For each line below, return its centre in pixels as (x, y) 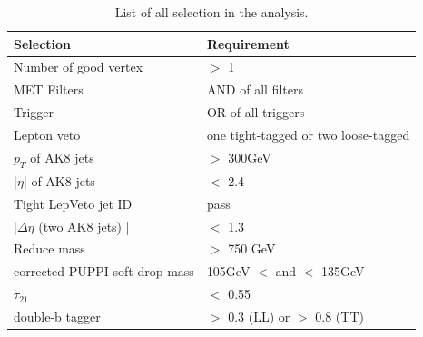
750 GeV (252, 248)
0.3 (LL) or (259, 316)
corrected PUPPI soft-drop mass (104, 271)
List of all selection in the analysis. (211, 12)
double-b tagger (57, 316)
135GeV (343, 271)
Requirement (248, 43)
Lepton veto (47, 134)
